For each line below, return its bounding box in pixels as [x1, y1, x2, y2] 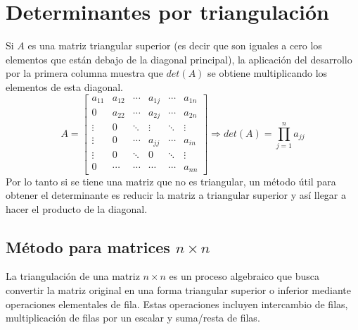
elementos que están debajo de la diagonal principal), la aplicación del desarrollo [6, 51, 352, 66]
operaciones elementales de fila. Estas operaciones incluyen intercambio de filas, [6, 296, 348, 311]
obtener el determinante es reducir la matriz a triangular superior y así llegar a [6, 188, 347, 202]
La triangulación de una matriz [6, 269, 140, 283]
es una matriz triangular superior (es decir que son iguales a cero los [27, 38, 322, 53]
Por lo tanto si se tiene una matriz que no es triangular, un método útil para [6, 173, 336, 188]
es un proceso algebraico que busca [169, 269, 319, 283]
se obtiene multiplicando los [207, 66, 328, 80]
